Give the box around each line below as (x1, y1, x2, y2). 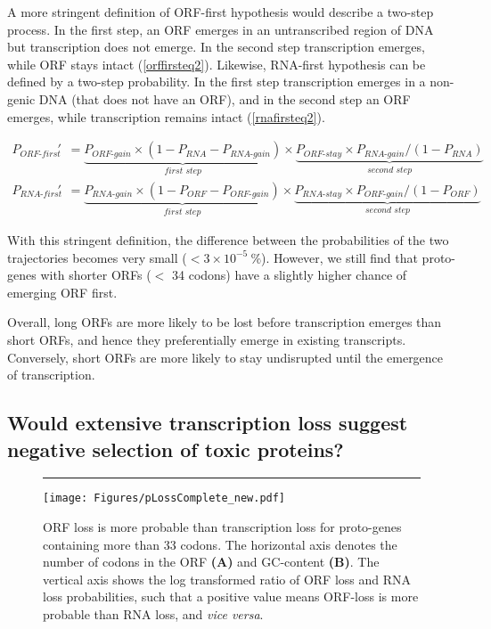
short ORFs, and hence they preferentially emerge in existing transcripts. (7, 331, 406, 349)
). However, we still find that (261, 248, 418, 266)
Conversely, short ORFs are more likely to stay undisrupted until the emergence (7, 347, 444, 366)
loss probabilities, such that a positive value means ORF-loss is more (43, 587, 419, 606)
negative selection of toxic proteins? (7, 435, 344, 462)
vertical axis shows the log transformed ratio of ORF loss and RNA (43, 569, 412, 588)
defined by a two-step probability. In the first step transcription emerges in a (7, 72, 426, 91)
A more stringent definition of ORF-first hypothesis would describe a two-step (7, 3, 434, 20)
